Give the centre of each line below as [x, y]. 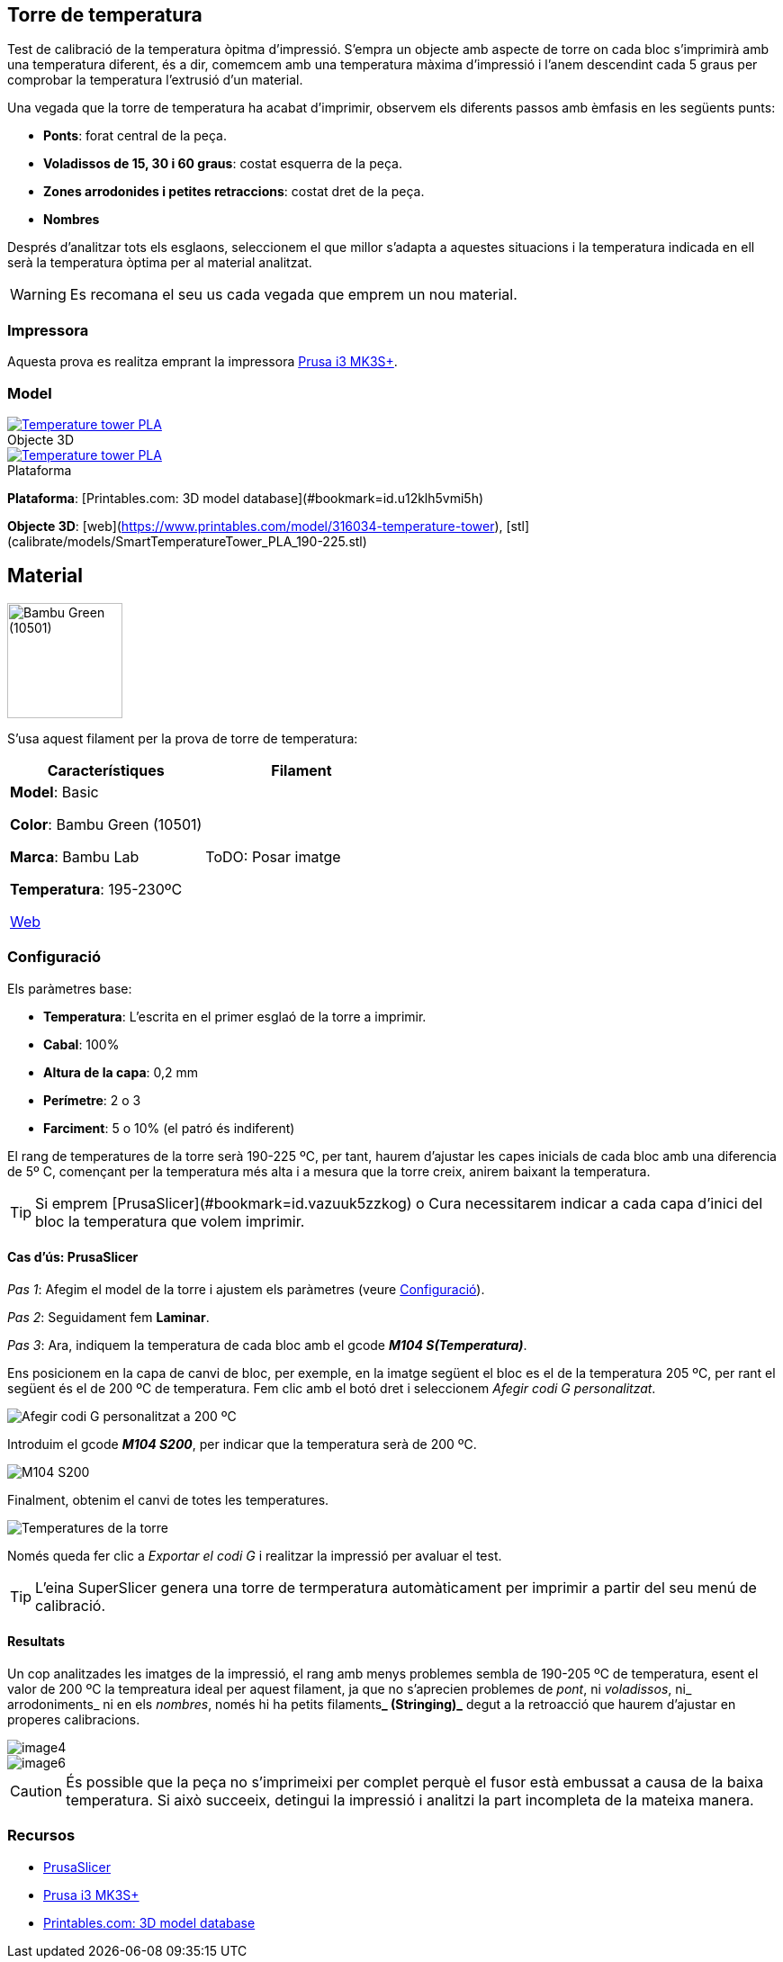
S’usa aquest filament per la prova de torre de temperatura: [183, 738]
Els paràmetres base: [70, 988]
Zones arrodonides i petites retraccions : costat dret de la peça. [234, 192]
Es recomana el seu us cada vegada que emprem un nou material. [293, 295]
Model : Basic [54, 792]
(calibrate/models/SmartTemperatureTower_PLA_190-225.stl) [187, 541]
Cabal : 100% [81, 1044]
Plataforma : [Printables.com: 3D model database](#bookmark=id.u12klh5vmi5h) [246, 498]
